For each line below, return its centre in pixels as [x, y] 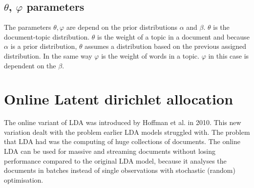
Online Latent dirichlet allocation [119, 99]
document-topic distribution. [47, 36]
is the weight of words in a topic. [150, 55]
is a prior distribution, [44, 46]
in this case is [229, 55]
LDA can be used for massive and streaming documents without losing [110, 151]
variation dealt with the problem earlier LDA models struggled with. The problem [127, 132]
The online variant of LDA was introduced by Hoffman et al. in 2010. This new [123, 122]
